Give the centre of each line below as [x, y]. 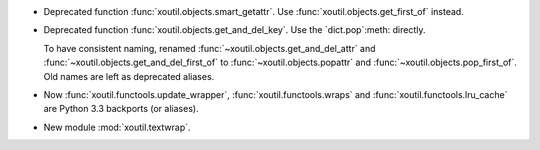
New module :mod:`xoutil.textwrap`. [117, 127]
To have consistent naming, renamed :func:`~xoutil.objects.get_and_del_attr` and [209, 48]
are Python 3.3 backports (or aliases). [121, 109]
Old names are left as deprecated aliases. [129, 76]
